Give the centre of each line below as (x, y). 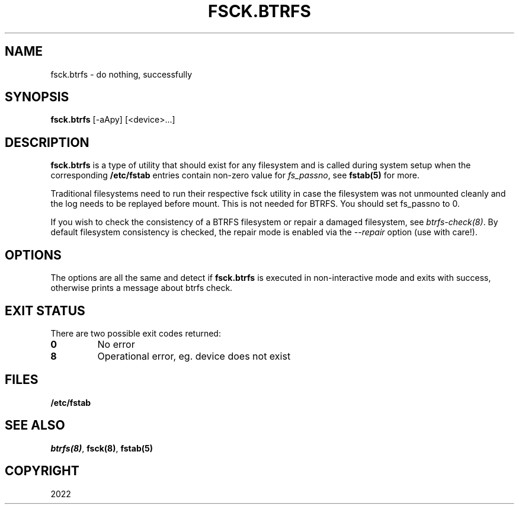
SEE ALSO (35, 425)
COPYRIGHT (42, 471)
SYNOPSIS (37, 97)
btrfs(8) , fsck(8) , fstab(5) (102, 448)
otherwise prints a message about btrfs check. (142, 288)
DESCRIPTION (47, 142)
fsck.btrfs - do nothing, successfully (121, 74)
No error (116, 344)
